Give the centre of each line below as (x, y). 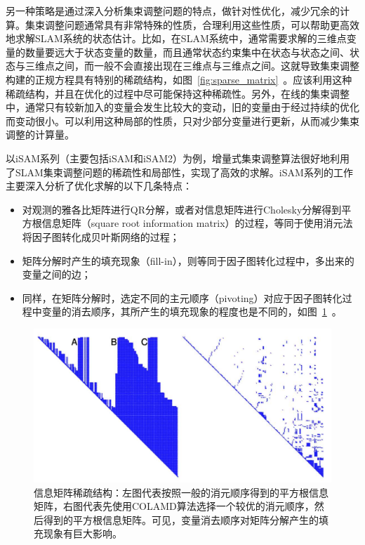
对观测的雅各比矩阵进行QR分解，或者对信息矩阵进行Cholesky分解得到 (182, 209)
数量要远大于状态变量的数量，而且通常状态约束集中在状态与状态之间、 (187, 52)
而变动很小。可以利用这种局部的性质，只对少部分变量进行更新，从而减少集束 (182, 120)
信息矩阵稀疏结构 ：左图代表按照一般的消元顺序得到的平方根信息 (181, 492)
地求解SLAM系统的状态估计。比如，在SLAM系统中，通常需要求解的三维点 (176, 38)
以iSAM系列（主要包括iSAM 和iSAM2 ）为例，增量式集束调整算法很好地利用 (178, 158)
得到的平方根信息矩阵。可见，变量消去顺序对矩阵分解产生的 (181, 519)
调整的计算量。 (40, 134)
